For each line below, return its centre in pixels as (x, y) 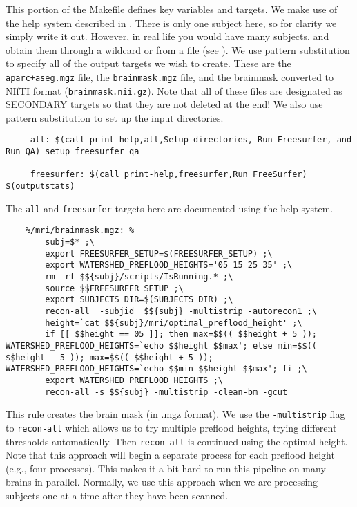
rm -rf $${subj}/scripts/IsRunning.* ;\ (139, 277)
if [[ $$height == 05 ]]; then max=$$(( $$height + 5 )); (181, 334)
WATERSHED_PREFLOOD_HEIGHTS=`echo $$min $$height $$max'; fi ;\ (156, 369)
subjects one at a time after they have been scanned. (117, 495)
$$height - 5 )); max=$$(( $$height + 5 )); (109, 357)
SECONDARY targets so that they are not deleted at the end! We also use (164, 104)
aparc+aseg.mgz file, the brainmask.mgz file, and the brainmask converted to (170, 76)
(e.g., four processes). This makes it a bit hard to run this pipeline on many (166, 468)
